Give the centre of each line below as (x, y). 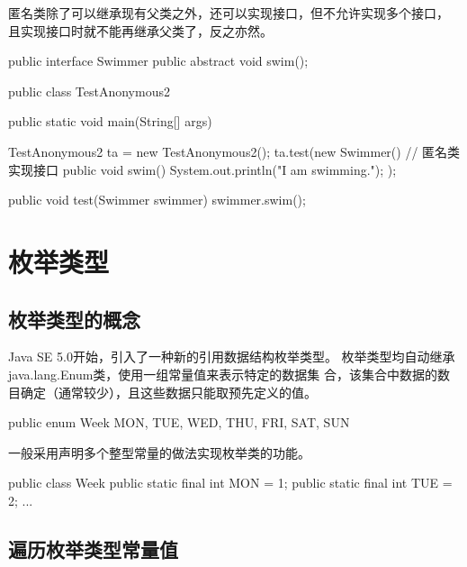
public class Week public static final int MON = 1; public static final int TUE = (230, 483)
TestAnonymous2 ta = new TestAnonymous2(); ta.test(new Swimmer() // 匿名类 (234, 151)
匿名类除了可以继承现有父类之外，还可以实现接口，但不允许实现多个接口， (229, 13)
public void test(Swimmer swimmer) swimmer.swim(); (157, 200)
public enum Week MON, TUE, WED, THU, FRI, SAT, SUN (179, 422)
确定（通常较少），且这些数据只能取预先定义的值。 (168, 392)
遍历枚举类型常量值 (93, 549)
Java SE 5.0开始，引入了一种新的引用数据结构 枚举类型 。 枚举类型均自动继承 (232, 357)
